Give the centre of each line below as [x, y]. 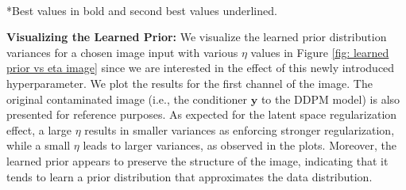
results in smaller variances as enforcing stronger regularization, [240, 129]
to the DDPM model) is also [331, 99]
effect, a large [39, 129]
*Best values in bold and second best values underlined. [142, 10]
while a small [39, 145]
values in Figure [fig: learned [320, 52]
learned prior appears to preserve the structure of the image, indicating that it [197, 160]
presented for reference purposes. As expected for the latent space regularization [202, 114]
